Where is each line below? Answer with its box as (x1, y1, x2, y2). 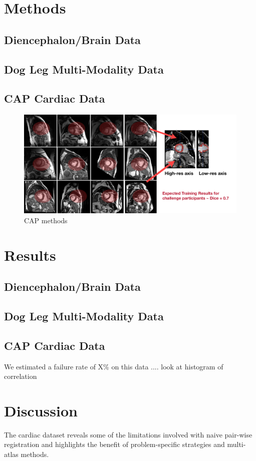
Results (4, 244, 56, 265)
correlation (4, 371, 37, 381)
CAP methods (24, 215, 68, 225)
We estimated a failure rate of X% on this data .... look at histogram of (4, 361, 223, 371)
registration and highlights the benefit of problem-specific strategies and (4, 439, 225, 449)
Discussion (4, 400, 78, 420)
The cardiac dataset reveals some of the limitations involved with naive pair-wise (4, 429, 252, 439)
